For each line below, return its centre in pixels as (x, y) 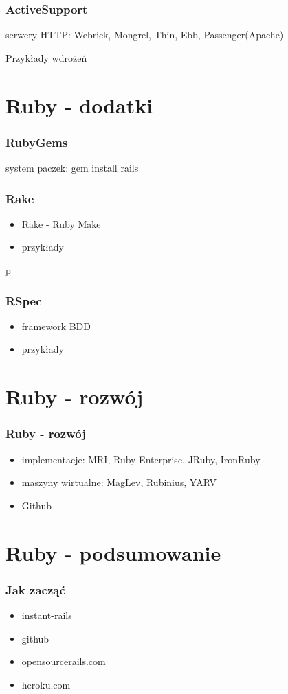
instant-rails (47, 615)
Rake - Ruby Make (61, 223)
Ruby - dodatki (79, 105)
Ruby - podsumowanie (113, 552)
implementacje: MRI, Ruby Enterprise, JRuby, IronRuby (141, 459)
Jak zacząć (35, 589)
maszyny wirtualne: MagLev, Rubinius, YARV (119, 482)
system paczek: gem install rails (72, 167)
